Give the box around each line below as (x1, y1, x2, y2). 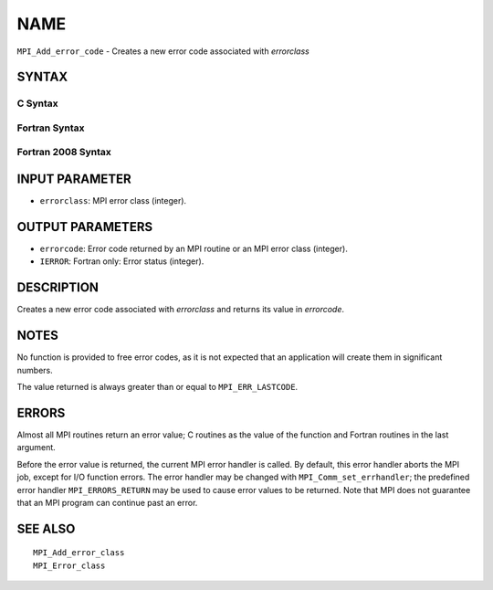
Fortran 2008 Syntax (16, 146, 111, 159)
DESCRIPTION (16, 279, 100, 296)
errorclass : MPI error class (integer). (39, 195, 187, 206)
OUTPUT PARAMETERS (16, 219, 153, 235)
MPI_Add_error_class (33, 548, 125, 558)
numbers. (16, 364, 54, 375)
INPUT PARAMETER (16, 172, 131, 187)
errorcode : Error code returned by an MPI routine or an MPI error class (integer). (39, 243, 349, 255)
